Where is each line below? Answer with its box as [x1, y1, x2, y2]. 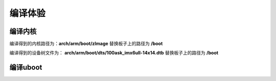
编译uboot [9, 63, 42, 72]
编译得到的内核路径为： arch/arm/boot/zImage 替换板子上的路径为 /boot [9, 41, 163, 47]
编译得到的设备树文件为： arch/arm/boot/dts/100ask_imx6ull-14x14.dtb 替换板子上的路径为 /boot [9, 50, 219, 56]
